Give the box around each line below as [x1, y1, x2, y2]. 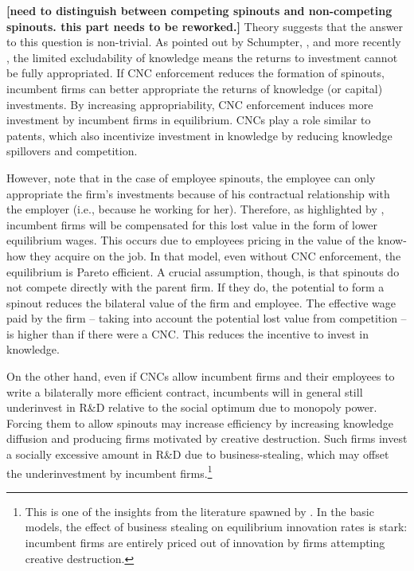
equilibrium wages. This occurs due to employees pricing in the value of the [6, 232, 374, 248]
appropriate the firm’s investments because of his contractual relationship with [6, 185, 390, 201]
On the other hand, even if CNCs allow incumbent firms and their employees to [6, 368, 395, 385]
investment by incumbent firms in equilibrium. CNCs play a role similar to [6, 111, 371, 128]
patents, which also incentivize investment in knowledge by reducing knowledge [6, 127, 393, 143]
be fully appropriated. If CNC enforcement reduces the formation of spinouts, [6, 65, 385, 81]
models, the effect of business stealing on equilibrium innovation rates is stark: [25, 518, 408, 535]
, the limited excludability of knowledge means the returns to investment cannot [6, 49, 398, 65]
